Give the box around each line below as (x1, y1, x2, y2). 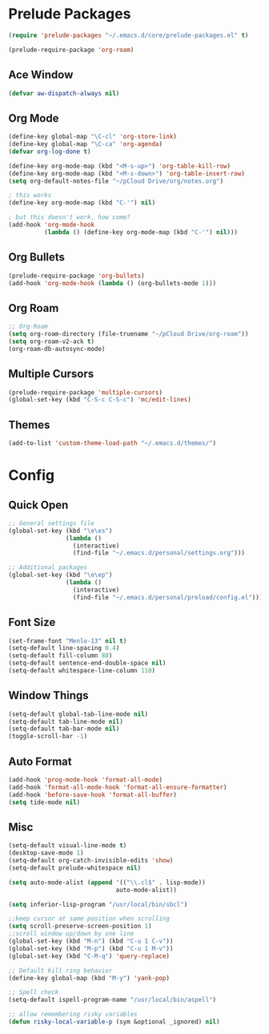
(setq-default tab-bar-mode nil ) (8, 725, 120, 733)
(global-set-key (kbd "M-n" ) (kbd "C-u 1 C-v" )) (8, 937, 174, 946)
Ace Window (8, 68, 74, 82)
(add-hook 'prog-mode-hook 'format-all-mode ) (8, 776, 163, 784)
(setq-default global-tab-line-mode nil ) (8, 710, 149, 718)
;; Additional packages (8, 563, 88, 572)
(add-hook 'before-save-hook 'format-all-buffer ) (8, 790, 178, 798)
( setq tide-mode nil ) (8, 798, 81, 806)
